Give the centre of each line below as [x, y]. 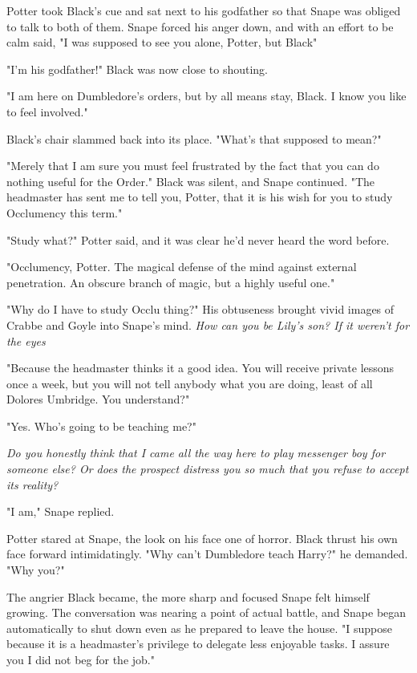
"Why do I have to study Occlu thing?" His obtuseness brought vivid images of [200, 309]
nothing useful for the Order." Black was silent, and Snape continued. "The [191, 181]
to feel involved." [47, 111]
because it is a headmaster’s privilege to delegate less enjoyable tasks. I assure [198, 644]
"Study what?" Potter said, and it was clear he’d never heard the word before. [198, 239]
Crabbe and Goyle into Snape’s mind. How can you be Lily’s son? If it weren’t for [208, 324]
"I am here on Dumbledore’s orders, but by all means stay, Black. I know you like [206, 96]
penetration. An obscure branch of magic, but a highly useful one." [171, 282]
